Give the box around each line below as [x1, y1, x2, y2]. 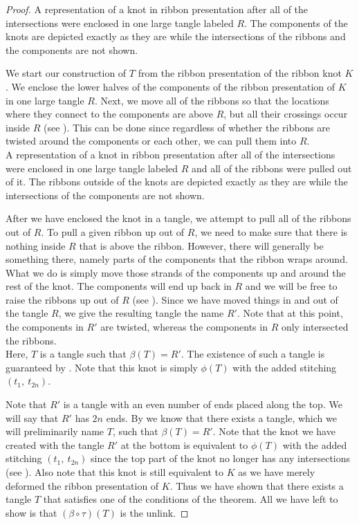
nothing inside [6, 238, 66, 252]
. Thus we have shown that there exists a [169, 478, 344, 492]
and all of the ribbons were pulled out [191, 160, 352, 175]
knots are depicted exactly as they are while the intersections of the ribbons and [6, 29, 346, 44]
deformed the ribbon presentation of [6, 478, 159, 492]
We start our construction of [6, 66, 127, 80]
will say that [6, 410, 59, 425]
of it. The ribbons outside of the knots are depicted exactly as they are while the [6, 174, 348, 189]
